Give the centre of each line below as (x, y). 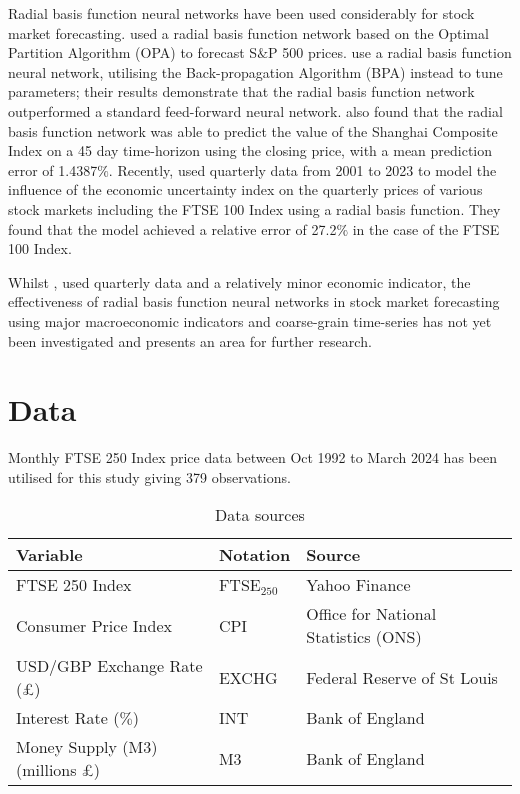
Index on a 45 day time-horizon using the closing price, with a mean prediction (250, 150)
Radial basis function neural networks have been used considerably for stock (241, 13)
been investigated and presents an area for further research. (190, 340)
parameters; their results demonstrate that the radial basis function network (241, 91)
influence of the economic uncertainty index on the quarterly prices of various (245, 189)
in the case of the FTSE (426, 228)
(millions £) (58, 770)
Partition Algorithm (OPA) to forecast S (133, 52)
